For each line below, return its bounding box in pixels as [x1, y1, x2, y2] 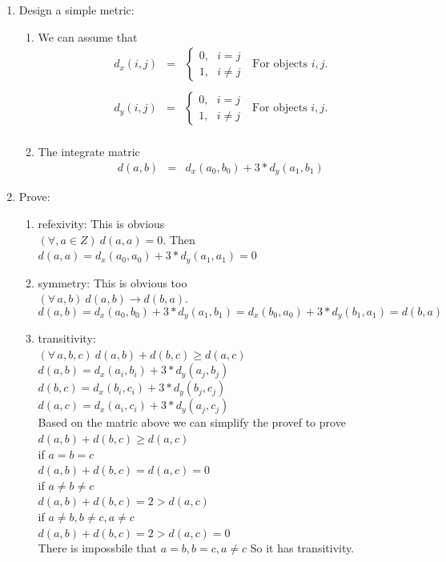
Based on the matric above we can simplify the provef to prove [38, 414, 346, 431]
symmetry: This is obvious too [38, 274, 187, 291]
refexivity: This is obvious [38, 215, 165, 231]
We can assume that [38, 28, 138, 45]
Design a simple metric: [18, 2, 135, 18]
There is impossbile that [38, 540, 158, 556]
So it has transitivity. [250, 540, 355, 556]
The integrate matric [38, 143, 140, 160]
